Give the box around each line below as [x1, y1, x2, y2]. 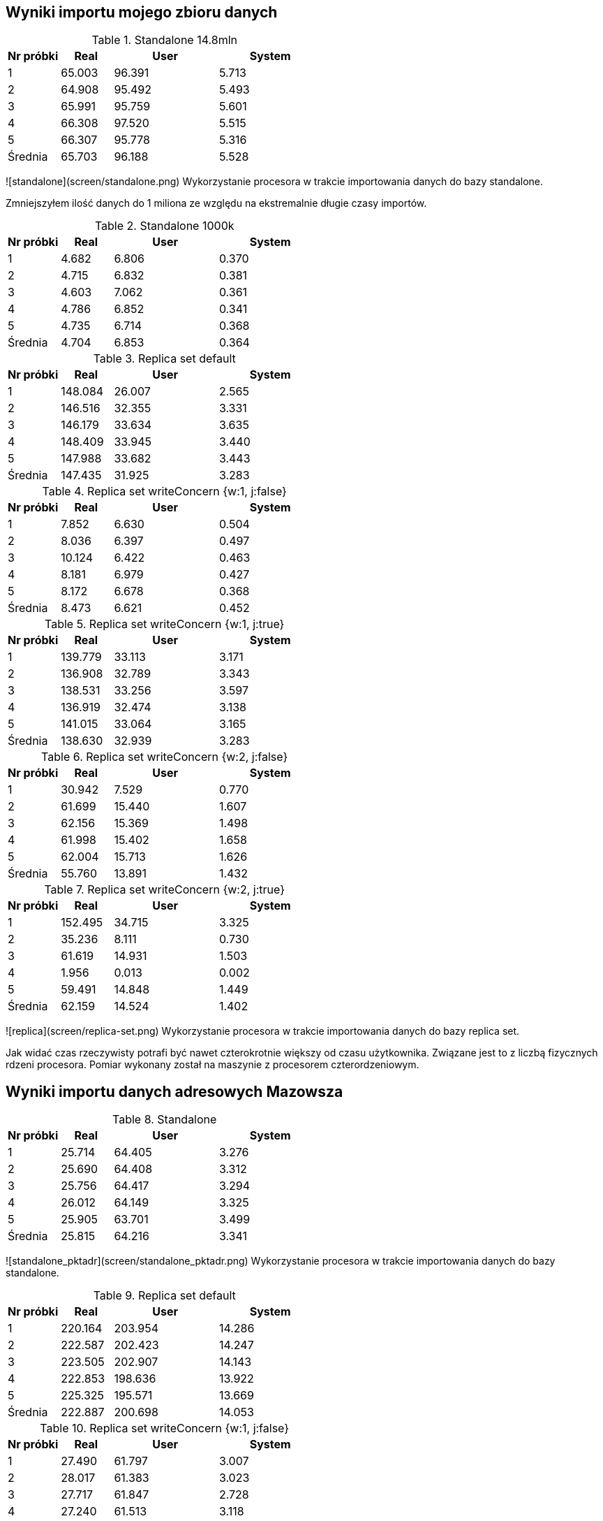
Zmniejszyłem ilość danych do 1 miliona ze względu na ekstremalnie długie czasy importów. [6, 197, 427, 210]
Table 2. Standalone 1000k [94, 219, 234, 233]
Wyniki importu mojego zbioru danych [6, 3, 278, 21]
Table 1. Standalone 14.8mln [91, 33, 237, 48]
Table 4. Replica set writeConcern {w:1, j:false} [42, 484, 287, 499]
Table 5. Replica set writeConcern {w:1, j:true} [45, 617, 285, 632]
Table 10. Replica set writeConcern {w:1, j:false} [40, 1421, 290, 1436]
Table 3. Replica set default [93, 351, 236, 366]
